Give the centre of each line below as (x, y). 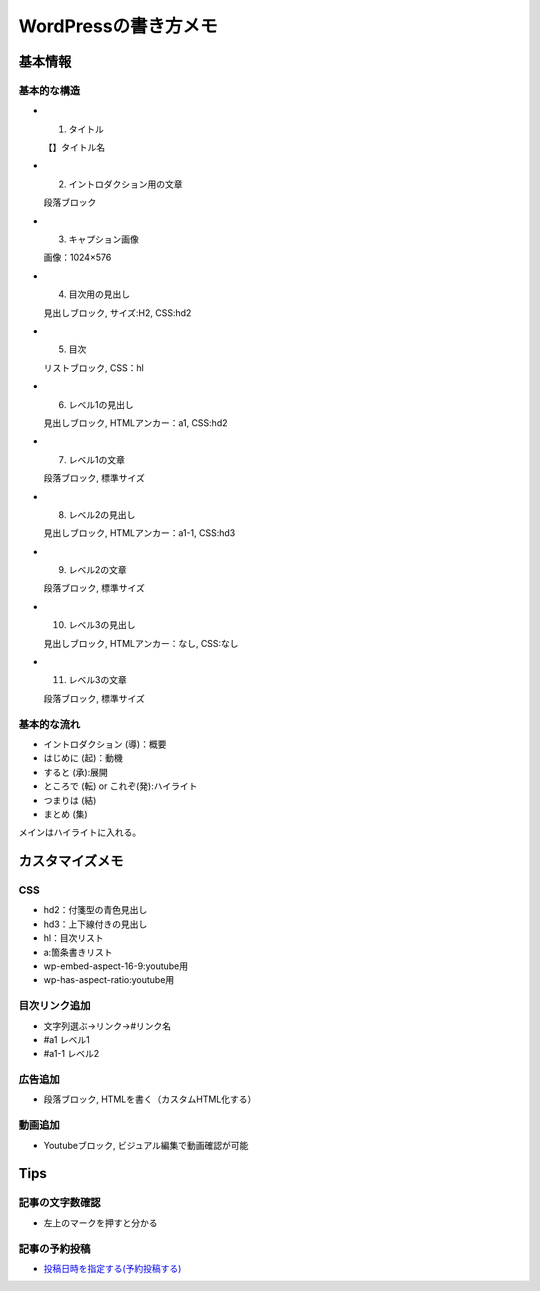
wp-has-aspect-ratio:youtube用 (109, 980)
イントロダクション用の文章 (125, 184)
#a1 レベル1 (66, 1039)
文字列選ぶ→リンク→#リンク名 (107, 1026)
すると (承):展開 (76, 772)
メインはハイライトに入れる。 (80, 832)
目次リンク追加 (54, 1006)
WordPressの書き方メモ (118, 26)
